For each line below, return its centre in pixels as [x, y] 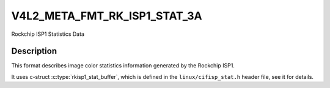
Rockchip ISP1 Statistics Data [48, 34]
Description [34, 51]
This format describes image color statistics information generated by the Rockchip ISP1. [123, 66]
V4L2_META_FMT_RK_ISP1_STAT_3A [107, 16]
